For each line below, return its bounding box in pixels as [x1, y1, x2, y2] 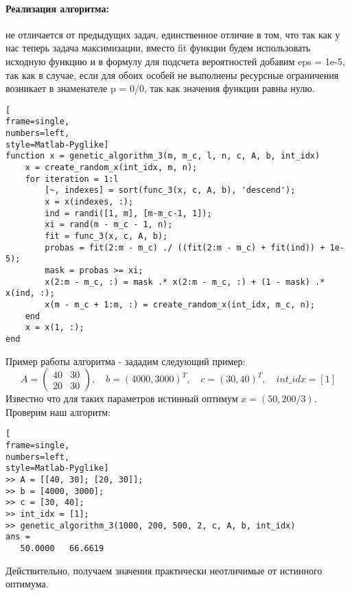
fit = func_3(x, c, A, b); [45, 231, 168, 241]
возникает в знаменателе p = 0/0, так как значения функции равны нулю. [5, 81, 315, 95]
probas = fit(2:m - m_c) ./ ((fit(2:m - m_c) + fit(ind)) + [45, 242, 325, 253]
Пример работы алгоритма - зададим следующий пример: [5, 353, 246, 368]
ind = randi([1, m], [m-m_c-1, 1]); [45, 208, 212, 218]
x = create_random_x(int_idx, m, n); [25, 163, 198, 173]
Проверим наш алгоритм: [5, 404, 111, 419]
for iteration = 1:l [25, 174, 119, 184]
